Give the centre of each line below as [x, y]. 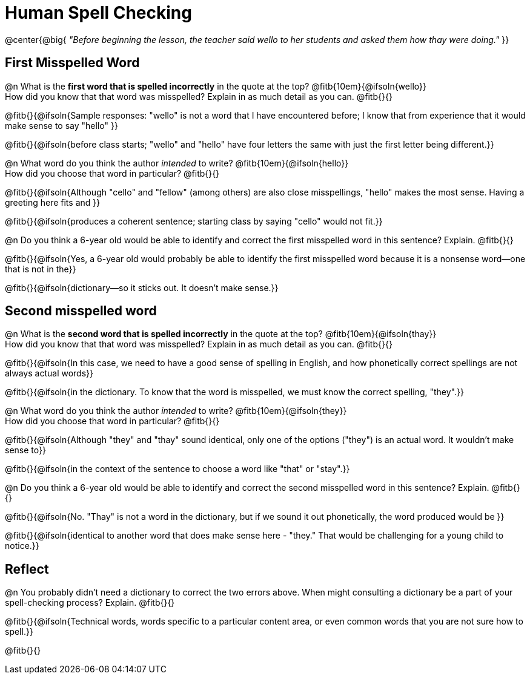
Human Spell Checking [98, 13]
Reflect [27, 569]
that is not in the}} [41, 269]
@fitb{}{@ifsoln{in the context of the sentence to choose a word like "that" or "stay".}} [177, 469]
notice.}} [22, 546]
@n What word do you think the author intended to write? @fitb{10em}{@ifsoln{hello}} [177, 163]
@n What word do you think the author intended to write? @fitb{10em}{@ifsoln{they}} [176, 411]
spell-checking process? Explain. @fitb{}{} [90, 603]
